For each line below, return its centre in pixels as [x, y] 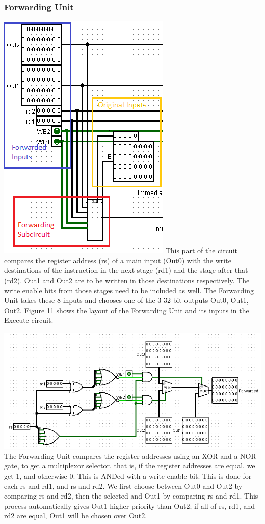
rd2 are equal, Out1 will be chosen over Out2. [76, 516]
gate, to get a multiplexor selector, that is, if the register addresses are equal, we [130, 466]
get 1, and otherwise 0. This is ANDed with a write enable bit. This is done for [128, 476]
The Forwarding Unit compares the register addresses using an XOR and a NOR [130, 456]
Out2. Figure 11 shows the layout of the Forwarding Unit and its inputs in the [127, 310]
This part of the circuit [201, 250]
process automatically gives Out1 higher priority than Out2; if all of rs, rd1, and [130, 505]
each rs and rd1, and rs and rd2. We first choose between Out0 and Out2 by [123, 486]
